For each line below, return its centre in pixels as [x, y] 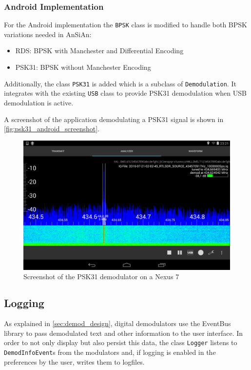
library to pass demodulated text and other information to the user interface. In [124, 333]
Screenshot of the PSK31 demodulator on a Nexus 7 [101, 277]
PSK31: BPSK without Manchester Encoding [83, 67]
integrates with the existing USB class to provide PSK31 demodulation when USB [125, 93]
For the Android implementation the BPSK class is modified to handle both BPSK [125, 25]
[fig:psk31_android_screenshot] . [52, 129]
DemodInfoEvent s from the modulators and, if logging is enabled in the [110, 352]
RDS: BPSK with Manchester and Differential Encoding [99, 51]
